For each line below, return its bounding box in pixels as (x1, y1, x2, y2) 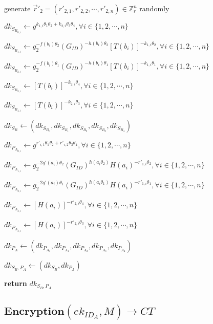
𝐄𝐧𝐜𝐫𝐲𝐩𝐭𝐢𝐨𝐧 (4, 306, 65, 317)
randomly (139, 3, 169, 13)
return (4, 277, 27, 288)
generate (4, 3, 31, 13)
